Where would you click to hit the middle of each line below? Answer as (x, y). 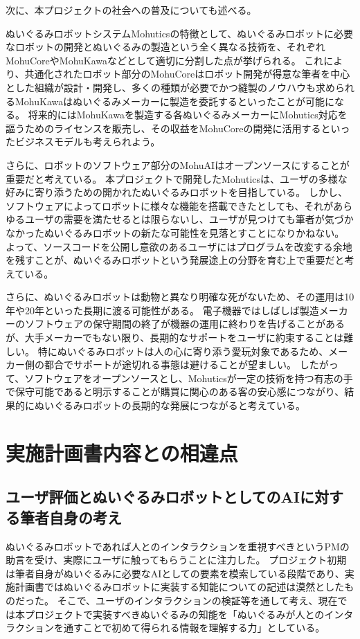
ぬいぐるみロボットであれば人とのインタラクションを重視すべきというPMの (178, 546)
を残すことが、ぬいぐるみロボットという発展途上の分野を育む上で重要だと (175, 260)
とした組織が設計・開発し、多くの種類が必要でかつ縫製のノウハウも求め (170, 87)
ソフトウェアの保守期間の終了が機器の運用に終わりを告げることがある (184, 324)
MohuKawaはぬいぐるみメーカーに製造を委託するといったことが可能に (174, 101)
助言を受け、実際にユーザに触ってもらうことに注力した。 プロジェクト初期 (176, 560)
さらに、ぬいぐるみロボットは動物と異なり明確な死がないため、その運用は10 (180, 297)
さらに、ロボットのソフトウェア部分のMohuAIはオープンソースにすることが (178, 164)
